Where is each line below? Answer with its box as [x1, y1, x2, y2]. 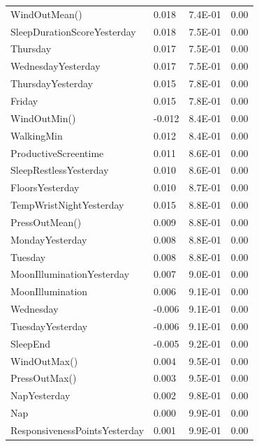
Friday [10, 93, 38, 107]
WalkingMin [10, 128, 63, 142]
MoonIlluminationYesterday [10, 267, 130, 281]
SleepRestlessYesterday [10, 163, 109, 177]
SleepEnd [10, 336, 50, 350]
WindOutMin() [10, 110, 76, 125]
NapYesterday [10, 388, 71, 403]
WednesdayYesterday [10, 59, 101, 73]
